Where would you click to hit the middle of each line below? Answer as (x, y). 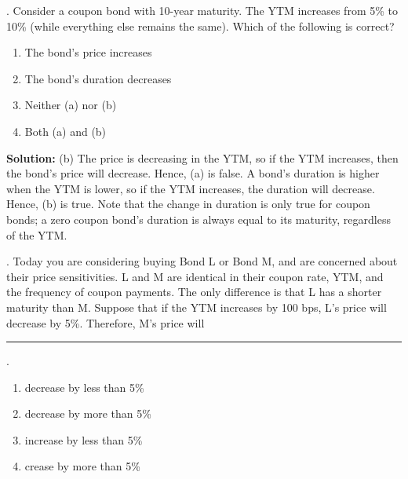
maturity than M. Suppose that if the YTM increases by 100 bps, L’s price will (197, 307)
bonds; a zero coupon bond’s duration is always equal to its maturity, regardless (199, 219)
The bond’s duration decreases (98, 78)
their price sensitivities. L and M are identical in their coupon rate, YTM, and (195, 276)
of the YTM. (37, 234)
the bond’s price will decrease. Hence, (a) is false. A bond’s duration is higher (193, 173)
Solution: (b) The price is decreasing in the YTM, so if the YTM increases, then (202, 157)
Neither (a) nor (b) (71, 105)
